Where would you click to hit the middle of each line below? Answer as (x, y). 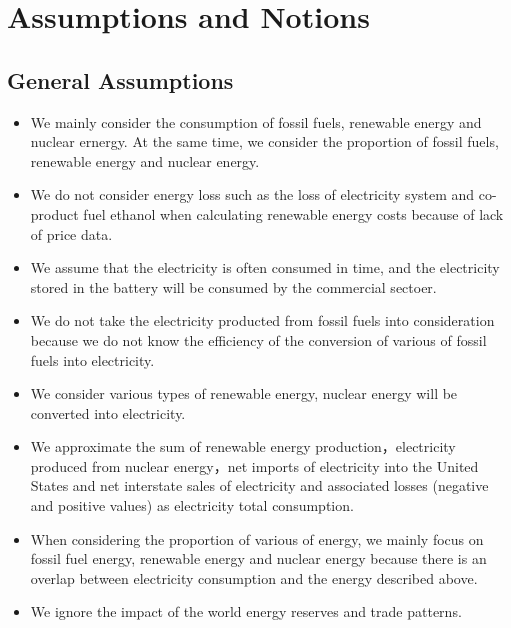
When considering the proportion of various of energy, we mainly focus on (257, 538)
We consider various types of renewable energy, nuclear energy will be (244, 393)
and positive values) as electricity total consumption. (192, 505)
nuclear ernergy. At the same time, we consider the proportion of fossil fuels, (264, 141)
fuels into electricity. (92, 359)
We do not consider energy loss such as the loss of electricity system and (252, 194)
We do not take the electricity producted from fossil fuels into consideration (262, 320)
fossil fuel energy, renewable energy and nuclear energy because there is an (258, 558)
